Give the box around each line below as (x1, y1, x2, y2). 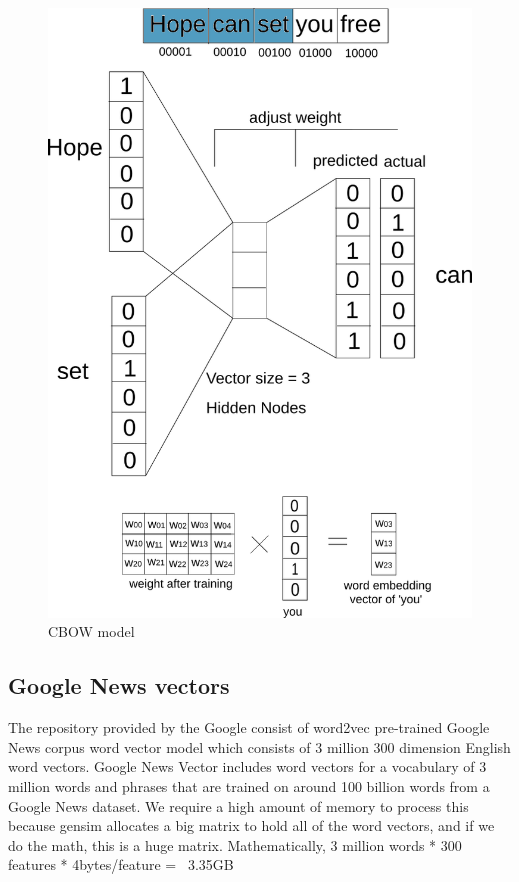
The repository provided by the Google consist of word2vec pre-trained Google (8, 717, 490, 738)
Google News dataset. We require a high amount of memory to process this (8, 795, 469, 816)
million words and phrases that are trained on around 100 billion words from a (8, 775, 490, 796)
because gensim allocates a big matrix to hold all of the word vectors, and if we (8, 815, 495, 836)
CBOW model (48, 621, 135, 642)
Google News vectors (8, 670, 230, 701)
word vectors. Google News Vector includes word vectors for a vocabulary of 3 (8, 756, 487, 777)
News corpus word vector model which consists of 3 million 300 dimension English (8, 736, 511, 757)
